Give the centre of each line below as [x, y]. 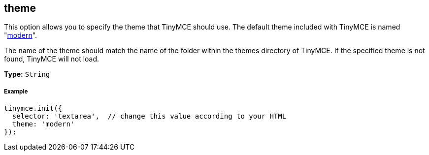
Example [16, 91]
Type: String [27, 74]
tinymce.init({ [33, 108]
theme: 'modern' [43, 124]
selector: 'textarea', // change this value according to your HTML [149, 116]
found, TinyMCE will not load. [52, 59]
